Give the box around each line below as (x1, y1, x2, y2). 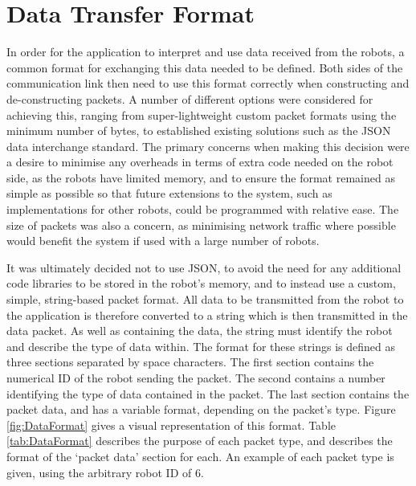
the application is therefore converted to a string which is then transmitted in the (6, 306, 408, 323)
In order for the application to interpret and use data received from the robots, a (6, 43, 405, 60)
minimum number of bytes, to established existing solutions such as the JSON (6, 122, 391, 139)
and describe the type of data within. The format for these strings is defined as (6, 337, 396, 354)
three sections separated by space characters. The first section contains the (6, 353, 374, 370)
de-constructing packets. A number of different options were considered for (6, 90, 373, 107)
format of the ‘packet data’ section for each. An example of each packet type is (6, 447, 394, 464)
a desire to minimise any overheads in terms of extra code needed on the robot (6, 153, 394, 170)
